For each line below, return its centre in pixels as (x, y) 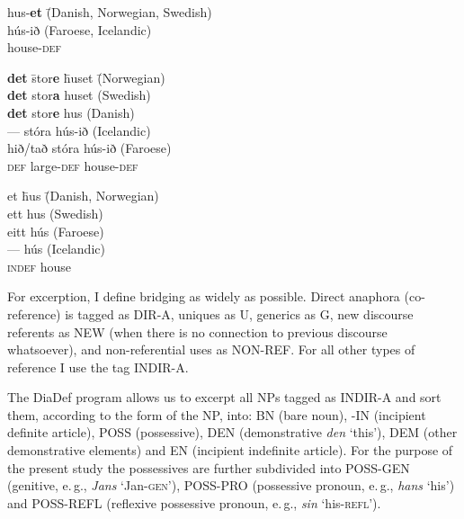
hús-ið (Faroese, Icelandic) (80, 29)
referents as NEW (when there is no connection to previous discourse (197, 331)
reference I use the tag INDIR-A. (98, 367)
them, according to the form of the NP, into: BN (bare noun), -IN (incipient (217, 414)
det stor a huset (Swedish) (79, 95)
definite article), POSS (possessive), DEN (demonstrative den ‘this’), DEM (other (232, 432)
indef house (40, 266)
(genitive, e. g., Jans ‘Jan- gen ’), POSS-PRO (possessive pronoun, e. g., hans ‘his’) (231, 485)
